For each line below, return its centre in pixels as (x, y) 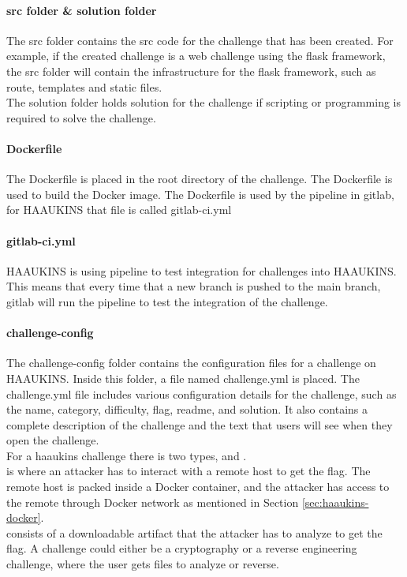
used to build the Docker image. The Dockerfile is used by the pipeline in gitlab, (200, 194)
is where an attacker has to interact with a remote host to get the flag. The (189, 471)
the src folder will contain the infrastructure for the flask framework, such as (191, 71)
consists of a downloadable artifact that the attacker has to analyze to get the (194, 532)
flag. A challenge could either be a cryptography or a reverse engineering (182, 548)
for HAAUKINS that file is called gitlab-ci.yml (119, 210)
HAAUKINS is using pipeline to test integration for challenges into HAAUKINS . (202, 270)
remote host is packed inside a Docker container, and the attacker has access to (198, 487)
